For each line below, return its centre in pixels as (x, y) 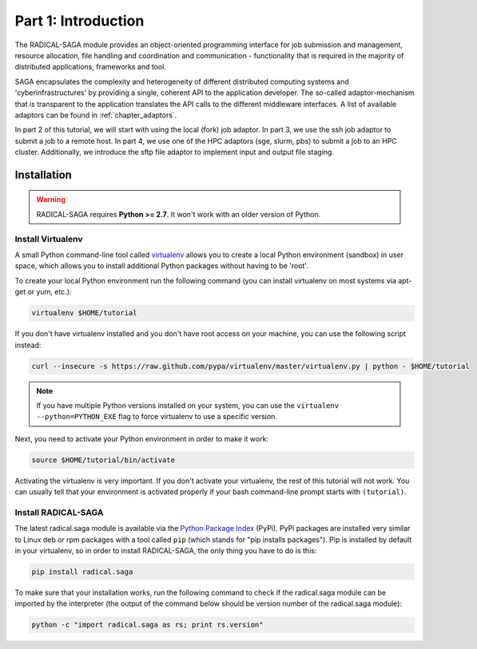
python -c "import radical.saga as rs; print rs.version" (147, 625)
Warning (51, 200)
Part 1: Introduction (79, 21)
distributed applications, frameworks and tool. (91, 67)
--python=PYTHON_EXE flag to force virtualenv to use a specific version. (157, 417)
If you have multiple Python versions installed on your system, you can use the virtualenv (188, 405)
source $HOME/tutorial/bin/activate (103, 460)
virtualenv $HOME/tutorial (84, 313)
